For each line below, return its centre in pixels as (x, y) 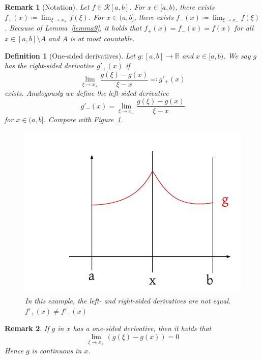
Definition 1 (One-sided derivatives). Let (70, 55)
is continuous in (57, 350)
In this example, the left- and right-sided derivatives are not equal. (128, 301)
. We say (237, 55)
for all (244, 28)
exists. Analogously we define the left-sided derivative (87, 92)
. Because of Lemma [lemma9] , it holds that (73, 28)
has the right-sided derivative (50, 65)
